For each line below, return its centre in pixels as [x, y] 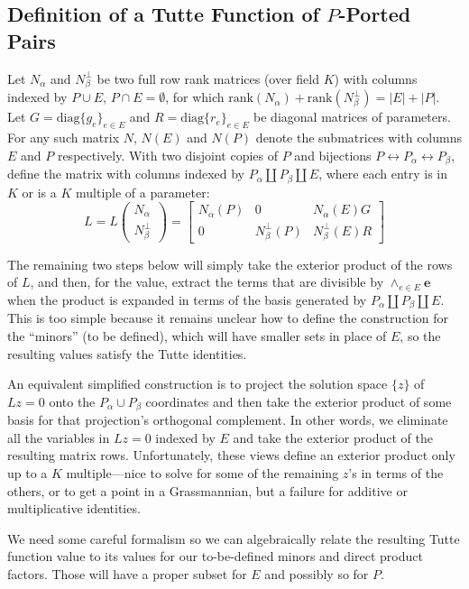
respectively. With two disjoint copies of [168, 155]
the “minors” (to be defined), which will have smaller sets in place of [197, 335]
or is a [39, 192]
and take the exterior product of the [333, 437]
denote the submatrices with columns [359, 138]
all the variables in [59, 437]
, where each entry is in [383, 174]
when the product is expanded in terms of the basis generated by [187, 299]
